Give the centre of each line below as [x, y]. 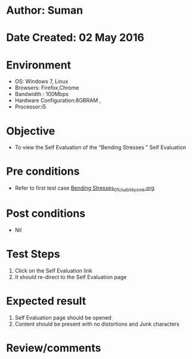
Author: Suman [45, 10]
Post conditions [46, 214]
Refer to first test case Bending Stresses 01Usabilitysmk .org [85, 188]
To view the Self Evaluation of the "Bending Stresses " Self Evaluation [100, 147]
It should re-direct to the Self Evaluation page [71, 277]
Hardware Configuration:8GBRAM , [58, 100]
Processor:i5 [30, 107]
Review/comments [54, 348]
